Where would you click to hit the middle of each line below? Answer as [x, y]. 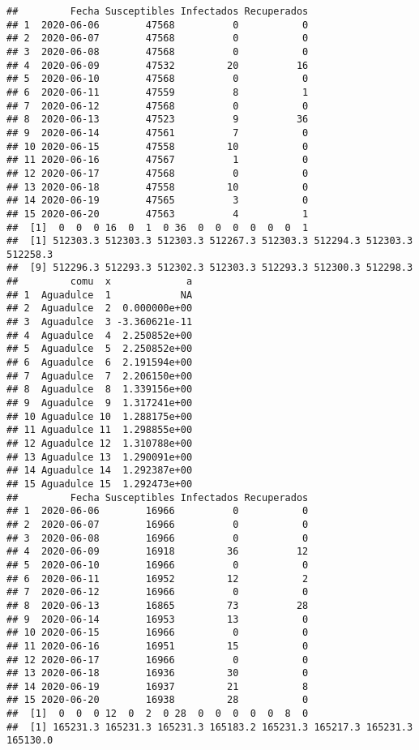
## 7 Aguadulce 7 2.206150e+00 [100, 376]
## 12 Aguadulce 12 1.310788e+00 [100, 444]
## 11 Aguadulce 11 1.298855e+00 [100, 430]
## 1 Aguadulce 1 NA [100, 295]
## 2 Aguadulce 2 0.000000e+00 [100, 309]
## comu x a [100, 282]
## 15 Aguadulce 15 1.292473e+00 [100, 484]
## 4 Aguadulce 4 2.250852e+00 [100, 335]
